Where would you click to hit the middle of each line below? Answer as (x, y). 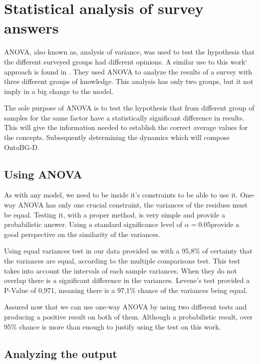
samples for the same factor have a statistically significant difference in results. (124, 117)
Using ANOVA (43, 174)
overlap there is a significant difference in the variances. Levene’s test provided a (127, 280)
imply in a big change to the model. (59, 91)
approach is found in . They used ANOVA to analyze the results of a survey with (128, 71)
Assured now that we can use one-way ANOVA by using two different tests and (126, 307)
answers (31, 28)
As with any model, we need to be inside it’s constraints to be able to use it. (121, 195)
